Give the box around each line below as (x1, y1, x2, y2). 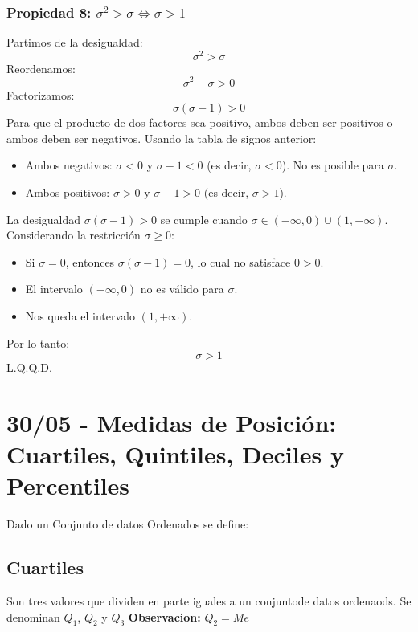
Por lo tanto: (6, 334, 70, 351)
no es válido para (140, 280, 224, 297)
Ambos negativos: (25, 157, 113, 173)
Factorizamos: (6, 86, 75, 103)
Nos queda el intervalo (25, 307, 136, 324)
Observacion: (128, 608, 201, 625)
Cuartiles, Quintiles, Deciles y (6, 438, 344, 471)
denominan (6, 608, 60, 625)
